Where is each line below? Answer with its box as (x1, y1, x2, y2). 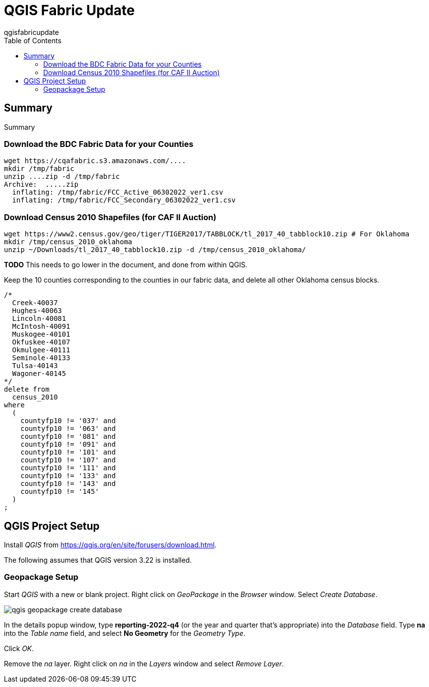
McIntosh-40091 (12, 322, 70, 331)
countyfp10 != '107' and (20, 456, 116, 464)
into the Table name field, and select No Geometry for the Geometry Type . (4, 629, 245, 637)
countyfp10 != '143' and (20, 480, 116, 488)
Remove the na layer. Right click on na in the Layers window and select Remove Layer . (4, 659, 284, 668)
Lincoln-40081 (12, 315, 66, 323)
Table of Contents (4, 36, 62, 45)
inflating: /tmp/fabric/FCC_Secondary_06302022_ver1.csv (12, 196, 236, 204)
